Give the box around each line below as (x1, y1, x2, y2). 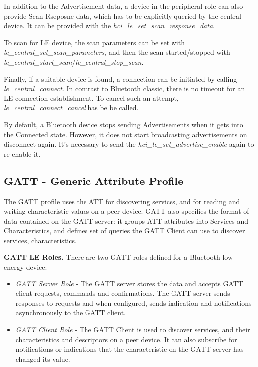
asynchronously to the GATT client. (15, 307, 126, 318)
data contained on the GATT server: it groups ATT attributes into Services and (4, 215, 248, 226)
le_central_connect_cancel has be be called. (4, 102, 139, 113)
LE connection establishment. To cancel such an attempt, (4, 92, 179, 103)
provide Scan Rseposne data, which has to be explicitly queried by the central (4, 10, 241, 21)
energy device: (4, 262, 47, 272)
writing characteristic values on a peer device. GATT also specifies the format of (4, 206, 249, 216)
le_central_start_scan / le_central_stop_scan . (4, 56, 144, 67)
